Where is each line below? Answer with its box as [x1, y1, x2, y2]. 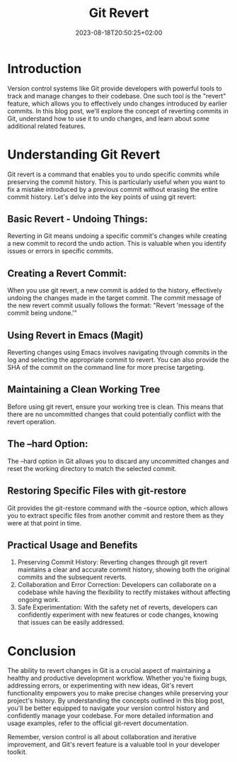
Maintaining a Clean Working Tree [7, 384, 161, 396]
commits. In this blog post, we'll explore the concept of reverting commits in [7, 106, 229, 115]
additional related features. [7, 122, 86, 130]
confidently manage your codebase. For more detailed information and [7, 712, 214, 720]
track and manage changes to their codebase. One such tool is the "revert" [7, 91, 226, 100]
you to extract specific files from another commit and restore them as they [7, 511, 224, 520]
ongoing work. [17, 596, 60, 604]
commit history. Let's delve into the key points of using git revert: [7, 193, 197, 201]
